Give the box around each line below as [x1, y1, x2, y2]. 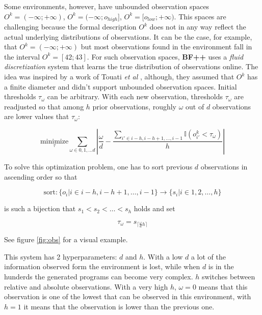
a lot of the [191, 251, 226, 262]
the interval [4, 51, 40, 62]
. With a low [143, 251, 183, 262]
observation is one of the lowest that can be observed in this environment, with [4, 291, 251, 302]
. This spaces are [174, 11, 226, 21]
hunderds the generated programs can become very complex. [4, 271, 193, 281]
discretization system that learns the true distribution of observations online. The [4, 61, 258, 72]
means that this [198, 281, 248, 292]
